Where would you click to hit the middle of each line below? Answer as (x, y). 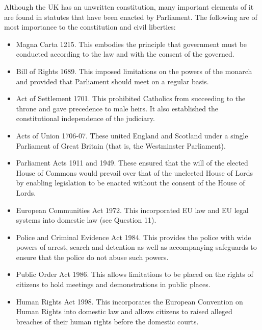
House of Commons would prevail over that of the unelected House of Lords (134, 172)
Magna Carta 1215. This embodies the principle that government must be (132, 44)
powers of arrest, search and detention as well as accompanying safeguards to (136, 247)
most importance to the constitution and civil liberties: (90, 27)
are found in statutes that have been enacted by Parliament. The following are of (131, 17)
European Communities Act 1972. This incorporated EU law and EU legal (132, 210)
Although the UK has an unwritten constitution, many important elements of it (129, 7)
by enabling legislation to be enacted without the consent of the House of (130, 183)
